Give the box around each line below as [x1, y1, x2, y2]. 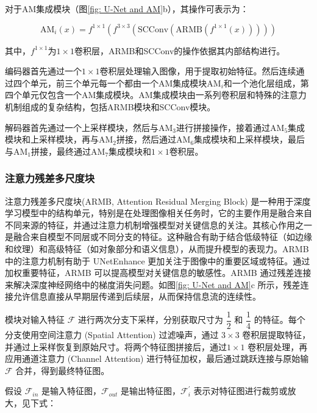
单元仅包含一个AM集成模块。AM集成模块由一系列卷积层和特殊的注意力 [21, 88, 307, 101]
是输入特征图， [41, 384, 102, 397]
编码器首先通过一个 [5, 65, 82, 77]
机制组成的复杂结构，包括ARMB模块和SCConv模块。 [5, 100, 216, 113]
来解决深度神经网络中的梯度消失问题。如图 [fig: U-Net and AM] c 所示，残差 [5, 278, 301, 291]
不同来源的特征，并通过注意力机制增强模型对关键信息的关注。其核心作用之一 [5, 218, 312, 231]
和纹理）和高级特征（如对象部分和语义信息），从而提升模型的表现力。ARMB [5, 242, 309, 255]
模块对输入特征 [5, 313, 65, 326]
